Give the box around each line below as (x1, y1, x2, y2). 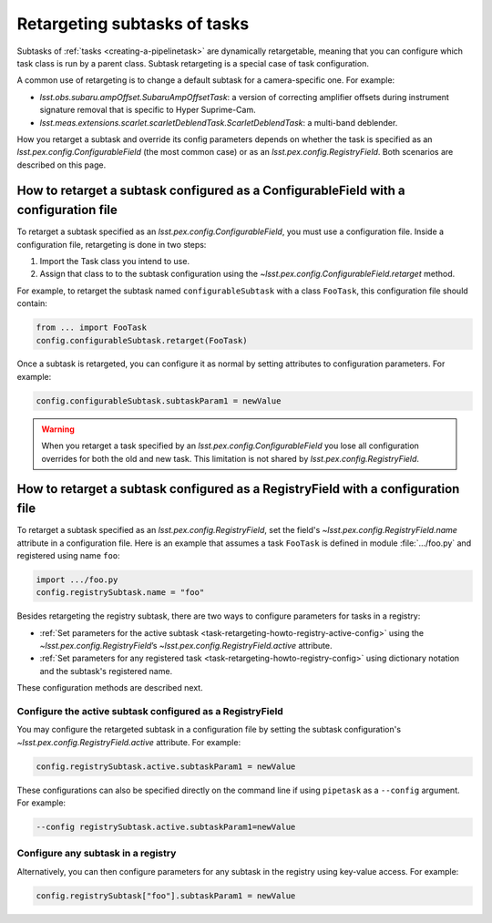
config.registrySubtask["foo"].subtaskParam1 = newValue (36, 890, 296, 901)
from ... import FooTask (36, 323, 148, 333)
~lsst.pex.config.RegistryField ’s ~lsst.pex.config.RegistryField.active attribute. (39, 641, 333, 651)
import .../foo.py (36, 574, 118, 585)
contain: (16, 298, 47, 309)
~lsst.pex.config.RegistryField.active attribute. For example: (16, 736, 241, 747)
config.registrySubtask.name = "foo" (36, 588, 205, 598)
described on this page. (16, 159, 107, 170)
